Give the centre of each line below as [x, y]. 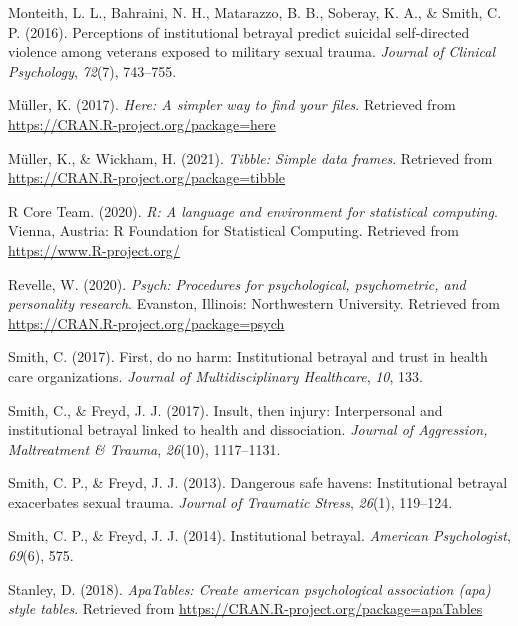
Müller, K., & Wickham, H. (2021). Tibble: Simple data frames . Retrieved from [250, 157]
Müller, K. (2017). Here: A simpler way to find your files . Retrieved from [232, 104]
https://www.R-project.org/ [94, 249]
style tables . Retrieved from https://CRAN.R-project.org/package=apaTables [245, 608]
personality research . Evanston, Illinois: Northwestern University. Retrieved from [254, 303]
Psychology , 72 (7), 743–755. [92, 70]
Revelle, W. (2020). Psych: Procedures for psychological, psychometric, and [237, 283]
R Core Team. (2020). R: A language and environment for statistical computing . [253, 210]
